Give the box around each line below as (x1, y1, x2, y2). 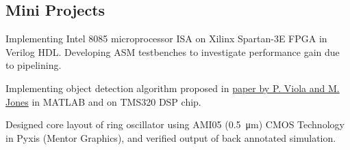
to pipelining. (5, 58, 62, 72)
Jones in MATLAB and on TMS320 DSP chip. (5, 94, 201, 108)
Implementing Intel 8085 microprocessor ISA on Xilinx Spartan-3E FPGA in (5, 31, 327, 46)
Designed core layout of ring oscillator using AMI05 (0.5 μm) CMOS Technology (5, 117, 345, 132)
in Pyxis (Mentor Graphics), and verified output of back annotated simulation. (5, 130, 336, 145)
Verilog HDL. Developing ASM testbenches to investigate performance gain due (5, 44, 340, 59)
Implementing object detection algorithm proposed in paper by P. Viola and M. (5, 80, 340, 95)
